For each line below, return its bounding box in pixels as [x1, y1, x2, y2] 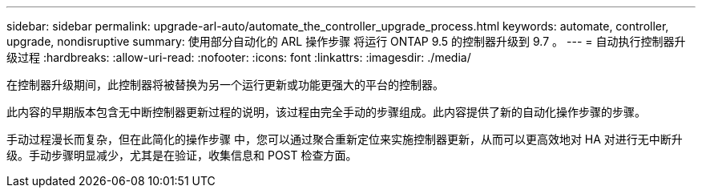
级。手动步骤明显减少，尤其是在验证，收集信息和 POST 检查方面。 [6, 148, 357, 162]
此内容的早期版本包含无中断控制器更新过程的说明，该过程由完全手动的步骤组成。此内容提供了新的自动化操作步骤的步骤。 [6, 105, 646, 119]
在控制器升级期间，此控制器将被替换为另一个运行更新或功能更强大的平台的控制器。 [6, 78, 444, 91]
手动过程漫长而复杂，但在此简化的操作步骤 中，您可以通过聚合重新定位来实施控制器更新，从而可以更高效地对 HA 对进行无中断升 [6, 132, 683, 146]
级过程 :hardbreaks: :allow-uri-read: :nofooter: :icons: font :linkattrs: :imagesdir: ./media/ [6, 51, 471, 64]
